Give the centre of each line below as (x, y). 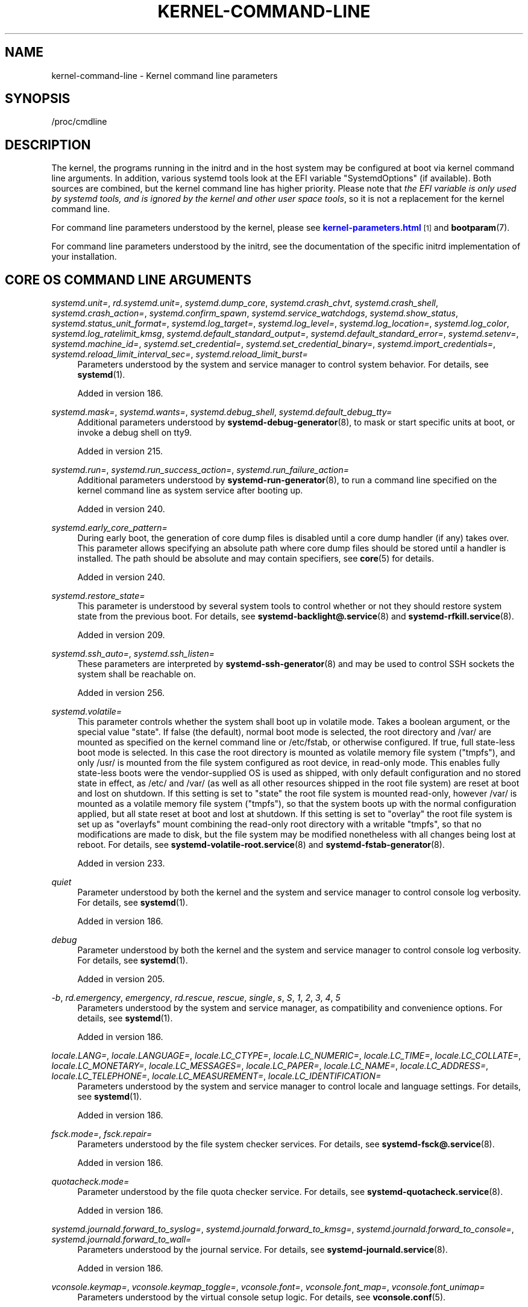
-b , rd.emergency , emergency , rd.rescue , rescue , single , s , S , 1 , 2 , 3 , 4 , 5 (196, 998)
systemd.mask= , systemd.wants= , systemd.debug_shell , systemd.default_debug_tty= (222, 412)
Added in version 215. (120, 451)
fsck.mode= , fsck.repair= (102, 1134)
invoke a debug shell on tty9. (135, 433)
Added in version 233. (121, 863)
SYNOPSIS (38, 99)
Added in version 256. (121, 693)
